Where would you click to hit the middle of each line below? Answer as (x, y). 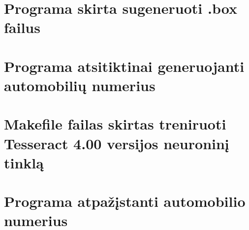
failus (22, 27)
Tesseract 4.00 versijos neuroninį (117, 143)
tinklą (24, 162)
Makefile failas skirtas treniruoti (115, 124)
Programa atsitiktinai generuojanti (124, 66)
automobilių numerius (80, 85)
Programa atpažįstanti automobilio (125, 201)
